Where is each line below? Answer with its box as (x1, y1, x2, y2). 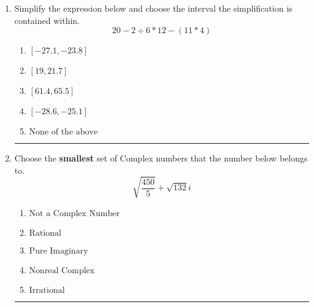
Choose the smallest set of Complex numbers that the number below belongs (14, 152, 308, 165)
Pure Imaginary (29, 246, 88, 255)
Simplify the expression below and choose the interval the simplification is (14, 2, 293, 14)
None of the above (29, 128, 98, 137)
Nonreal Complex (29, 266, 95, 275)
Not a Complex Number (29, 209, 120, 218)
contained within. (14, 14, 80, 26)
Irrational (29, 286, 65, 295)
